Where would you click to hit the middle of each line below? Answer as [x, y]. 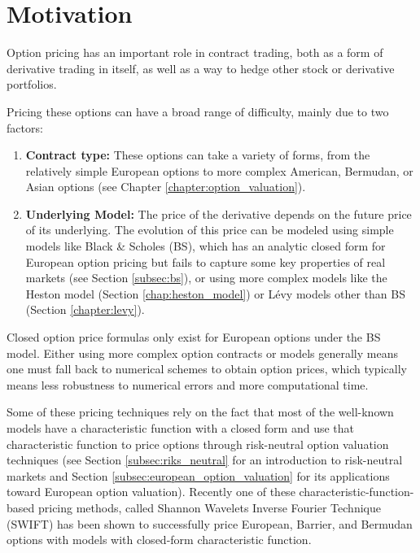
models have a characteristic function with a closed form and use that [181, 428]
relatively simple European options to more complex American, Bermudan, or [219, 170]
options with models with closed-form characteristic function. [159, 540]
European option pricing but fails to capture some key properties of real [206, 261]
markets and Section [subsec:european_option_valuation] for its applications [198, 475]
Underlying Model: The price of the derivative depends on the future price [219, 213]
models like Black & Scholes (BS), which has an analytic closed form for [206, 246]
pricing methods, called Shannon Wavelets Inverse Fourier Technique [209, 507]
